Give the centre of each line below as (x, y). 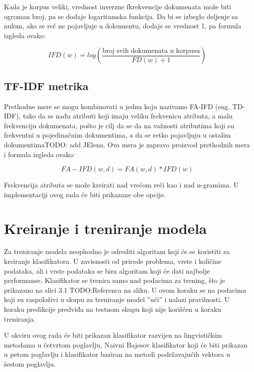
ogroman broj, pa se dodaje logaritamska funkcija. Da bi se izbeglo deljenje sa (121, 16)
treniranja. (20, 318)
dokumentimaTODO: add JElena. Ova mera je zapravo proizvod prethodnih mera (127, 144)
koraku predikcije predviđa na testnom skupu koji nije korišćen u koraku (113, 309)
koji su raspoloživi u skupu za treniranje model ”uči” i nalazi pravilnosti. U (117, 299)
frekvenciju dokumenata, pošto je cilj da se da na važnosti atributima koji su (119, 125)
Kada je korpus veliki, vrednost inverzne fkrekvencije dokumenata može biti (118, 6)
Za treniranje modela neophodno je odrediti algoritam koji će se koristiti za (117, 251)
